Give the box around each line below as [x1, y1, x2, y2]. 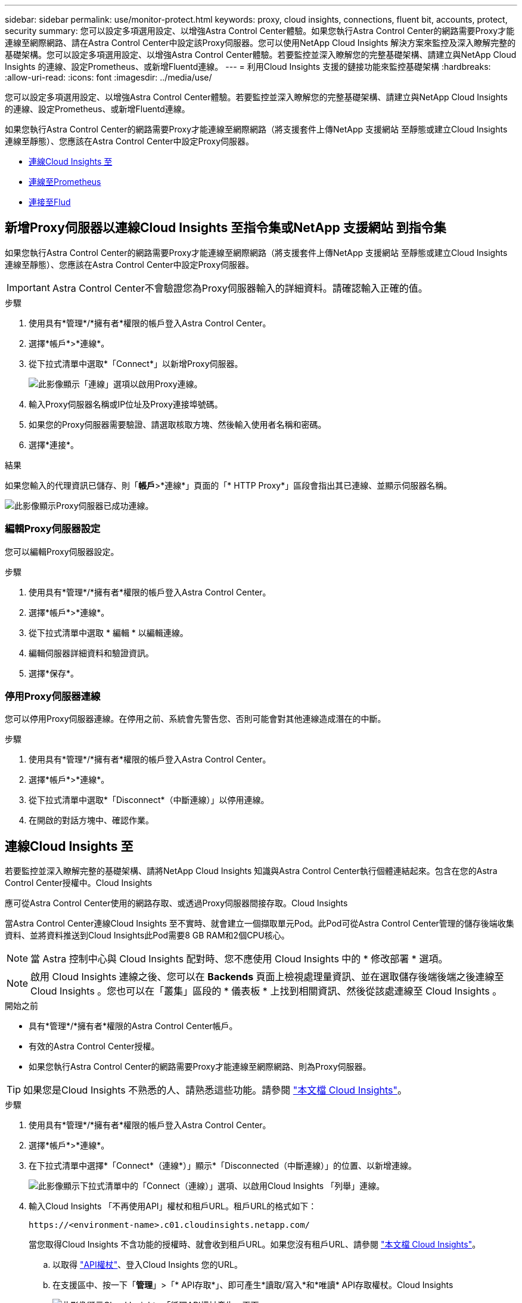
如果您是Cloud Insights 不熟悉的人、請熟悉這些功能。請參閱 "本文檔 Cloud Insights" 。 [23, 1084, 408, 1097]
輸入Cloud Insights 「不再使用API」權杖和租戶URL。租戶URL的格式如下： [29, 1201, 317, 1212]
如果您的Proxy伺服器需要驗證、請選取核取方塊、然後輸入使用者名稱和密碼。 [29, 419, 327, 430]
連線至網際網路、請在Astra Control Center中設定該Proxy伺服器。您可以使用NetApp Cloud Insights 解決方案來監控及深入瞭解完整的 [5, 38, 516, 48]
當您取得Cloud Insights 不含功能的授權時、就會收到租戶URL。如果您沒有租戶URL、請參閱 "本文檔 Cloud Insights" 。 [29, 1239, 481, 1250]
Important [7, 281, 50, 294]
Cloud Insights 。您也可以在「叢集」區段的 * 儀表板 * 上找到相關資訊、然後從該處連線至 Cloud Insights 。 [30, 985, 502, 998]
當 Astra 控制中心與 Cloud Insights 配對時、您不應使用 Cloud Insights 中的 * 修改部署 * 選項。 [30, 953, 448, 965]
